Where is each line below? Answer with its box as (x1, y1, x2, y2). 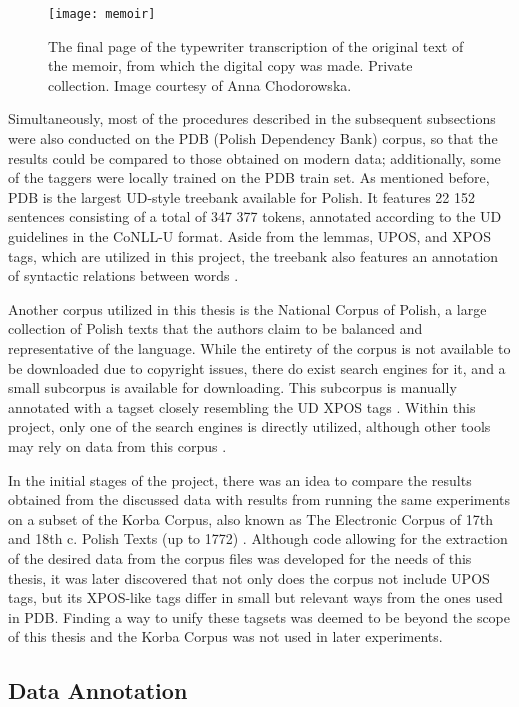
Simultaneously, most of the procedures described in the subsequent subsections (8, 108, 496, 129)
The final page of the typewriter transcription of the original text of (48, 35, 464, 56)
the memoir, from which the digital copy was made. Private (48, 55, 413, 76)
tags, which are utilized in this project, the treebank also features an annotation (8, 245, 499, 266)
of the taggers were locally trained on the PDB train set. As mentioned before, (8, 167, 490, 188)
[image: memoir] (48, 7, 156, 21)
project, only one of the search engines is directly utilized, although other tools (8, 416, 491, 437)
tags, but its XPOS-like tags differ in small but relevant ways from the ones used (8, 587, 503, 608)
